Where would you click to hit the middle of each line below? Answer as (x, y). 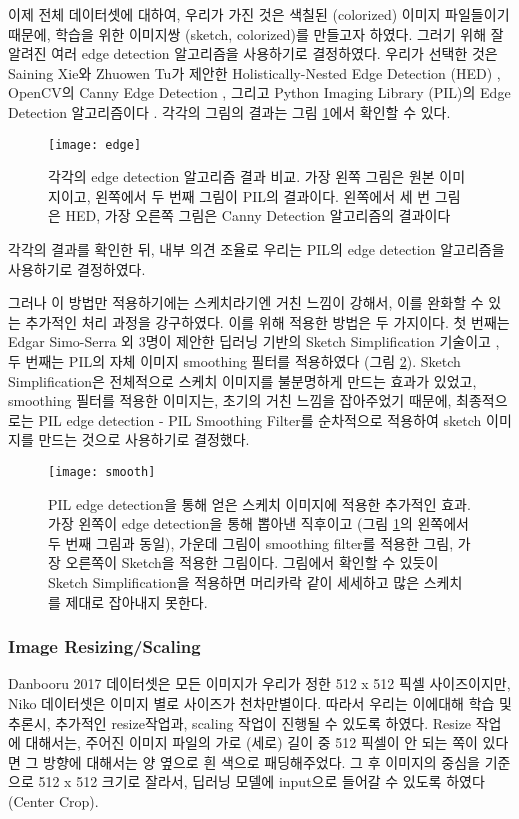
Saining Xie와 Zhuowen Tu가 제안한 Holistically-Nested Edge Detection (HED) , (254, 72)
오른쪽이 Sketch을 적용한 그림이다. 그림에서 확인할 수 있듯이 (252, 562)
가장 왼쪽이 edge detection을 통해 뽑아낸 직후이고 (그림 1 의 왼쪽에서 (258, 523)
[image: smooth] (102, 471)
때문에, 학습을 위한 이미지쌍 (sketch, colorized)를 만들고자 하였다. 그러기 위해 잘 (256, 33)
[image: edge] (95, 144)
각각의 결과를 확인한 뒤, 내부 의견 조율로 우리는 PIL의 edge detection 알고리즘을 (256, 249)
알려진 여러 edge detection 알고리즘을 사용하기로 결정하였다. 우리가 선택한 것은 (253, 53)
